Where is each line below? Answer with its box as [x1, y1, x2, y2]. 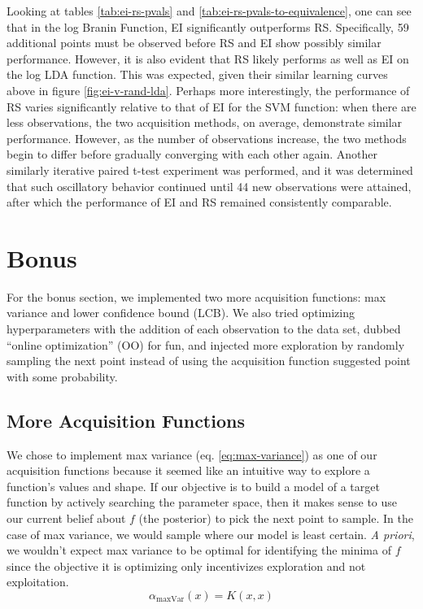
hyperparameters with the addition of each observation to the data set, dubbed [7, 320, 401, 337]
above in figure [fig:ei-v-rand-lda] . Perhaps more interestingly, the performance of [7, 81, 410, 98]
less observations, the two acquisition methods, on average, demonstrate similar [7, 114, 403, 131]
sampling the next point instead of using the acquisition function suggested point [7, 352, 411, 369]
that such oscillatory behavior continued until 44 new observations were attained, [7, 177, 412, 194]
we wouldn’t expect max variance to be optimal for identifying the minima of [7, 542, 391, 559]
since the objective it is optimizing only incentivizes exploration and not [7, 557, 366, 574]
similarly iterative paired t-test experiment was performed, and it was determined [7, 161, 413, 178]
